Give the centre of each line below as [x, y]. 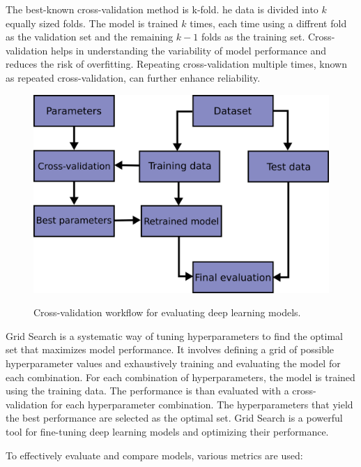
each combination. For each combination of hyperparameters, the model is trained [180, 377]
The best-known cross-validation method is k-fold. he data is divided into [162, 9]
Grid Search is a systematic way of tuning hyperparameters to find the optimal [174, 335]
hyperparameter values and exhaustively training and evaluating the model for [173, 363]
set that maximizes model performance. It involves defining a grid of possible [170, 349]
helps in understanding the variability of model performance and [189, 50]
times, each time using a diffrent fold [268, 23]
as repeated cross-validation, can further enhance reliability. [133, 77]
